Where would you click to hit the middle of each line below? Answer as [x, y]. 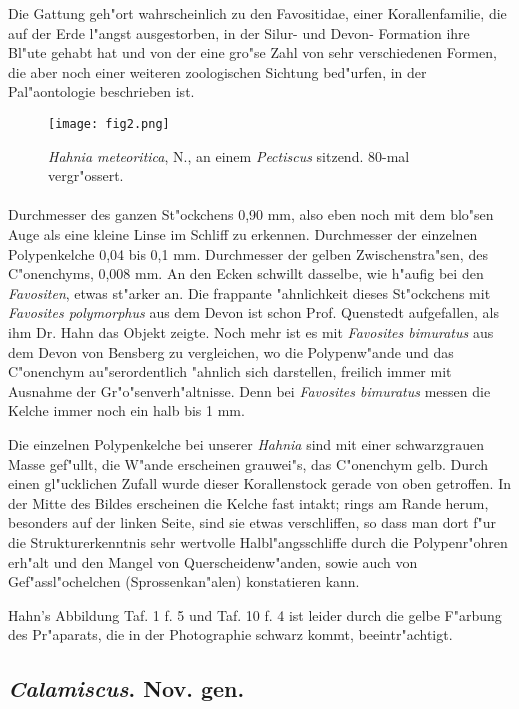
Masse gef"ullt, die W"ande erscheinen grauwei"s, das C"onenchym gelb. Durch [248, 463]
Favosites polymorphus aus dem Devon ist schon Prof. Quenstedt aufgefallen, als [254, 312]
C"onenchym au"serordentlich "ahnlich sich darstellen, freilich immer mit [230, 371]
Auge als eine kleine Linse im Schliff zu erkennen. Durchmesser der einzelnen [243, 234]
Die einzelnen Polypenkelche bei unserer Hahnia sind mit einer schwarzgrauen [246, 443]
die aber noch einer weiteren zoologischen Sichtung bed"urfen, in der [217, 71]
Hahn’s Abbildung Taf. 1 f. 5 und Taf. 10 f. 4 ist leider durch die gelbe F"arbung [255, 614]
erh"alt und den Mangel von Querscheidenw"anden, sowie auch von [213, 561]
